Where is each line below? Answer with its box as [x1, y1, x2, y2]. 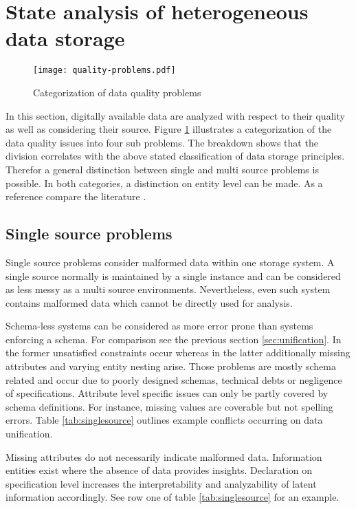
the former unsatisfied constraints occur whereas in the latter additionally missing [5, 345, 351, 360]
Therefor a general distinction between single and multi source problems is [5, 162, 319, 176]
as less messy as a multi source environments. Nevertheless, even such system [5, 282, 331, 296]
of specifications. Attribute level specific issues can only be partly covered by [5, 386, 329, 400]
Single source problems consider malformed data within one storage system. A [5, 254, 335, 269]
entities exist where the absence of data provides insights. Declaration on [5, 463, 313, 477]
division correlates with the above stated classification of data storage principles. [5, 149, 345, 163]
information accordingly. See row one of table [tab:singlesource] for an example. [5, 490, 340, 504]
